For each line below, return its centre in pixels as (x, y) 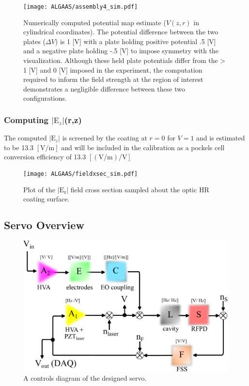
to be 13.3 (19, 147)
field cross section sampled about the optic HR (140, 189)
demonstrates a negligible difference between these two (104, 88)
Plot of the (39, 189)
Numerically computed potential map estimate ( (95, 22)
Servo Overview (44, 225)
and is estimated (221, 138)
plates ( (34, 41)
